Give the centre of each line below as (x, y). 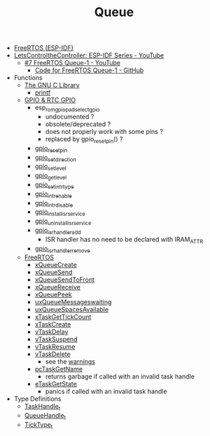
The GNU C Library (52, 86)
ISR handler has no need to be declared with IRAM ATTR (124, 240)
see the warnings (70, 362)
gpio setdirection (56, 158)
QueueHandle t (45, 416)
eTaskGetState (56, 384)
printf (43, 93)
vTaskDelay (51, 332)
